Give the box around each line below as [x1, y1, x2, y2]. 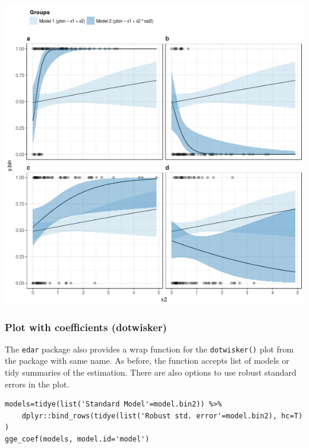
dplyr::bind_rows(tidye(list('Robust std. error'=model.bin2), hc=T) [21, 411, 303, 420]
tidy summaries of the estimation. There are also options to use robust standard [5, 366, 297, 379]
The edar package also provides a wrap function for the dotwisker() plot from [5, 342, 294, 355]
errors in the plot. [5, 377, 70, 390]
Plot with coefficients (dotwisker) [5, 319, 167, 334]
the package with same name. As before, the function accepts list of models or [5, 354, 289, 367]
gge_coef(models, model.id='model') [5, 435, 150, 444]
